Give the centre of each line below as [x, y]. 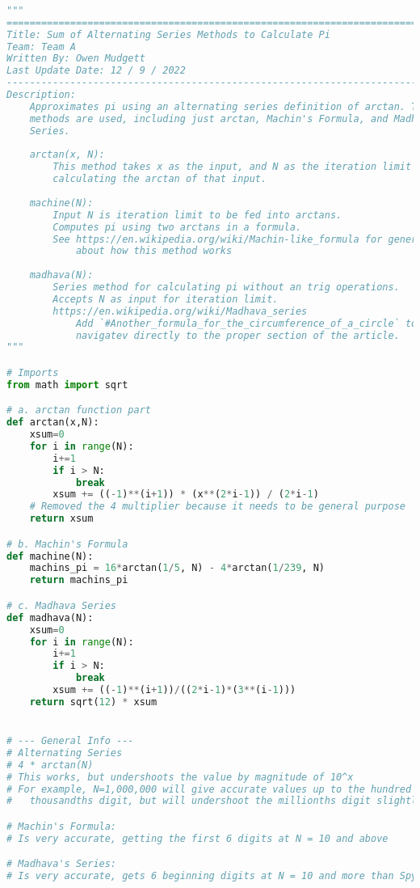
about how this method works [154, 251]
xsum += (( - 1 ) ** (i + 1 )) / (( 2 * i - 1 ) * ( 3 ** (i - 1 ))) [174, 690]
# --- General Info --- [70, 741]
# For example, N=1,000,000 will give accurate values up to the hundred [209, 789]
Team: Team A [41, 47]
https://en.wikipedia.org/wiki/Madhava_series [180, 311]
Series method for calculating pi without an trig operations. [226, 287]
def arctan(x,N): [53, 423]
